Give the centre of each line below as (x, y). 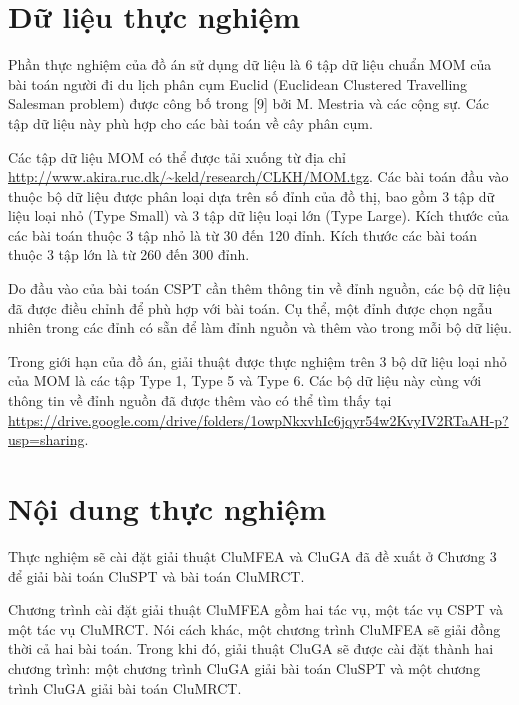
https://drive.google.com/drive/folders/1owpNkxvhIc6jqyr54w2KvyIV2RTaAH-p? (258, 419)
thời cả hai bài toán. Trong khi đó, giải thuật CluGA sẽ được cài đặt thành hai (251, 648)
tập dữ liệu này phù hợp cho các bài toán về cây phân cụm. (190, 122)
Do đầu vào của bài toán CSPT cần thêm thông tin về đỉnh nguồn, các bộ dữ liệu (259, 288)
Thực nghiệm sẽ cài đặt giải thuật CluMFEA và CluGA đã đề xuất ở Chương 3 (252, 555)
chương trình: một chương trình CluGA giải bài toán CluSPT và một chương (244, 667)
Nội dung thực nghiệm (167, 508)
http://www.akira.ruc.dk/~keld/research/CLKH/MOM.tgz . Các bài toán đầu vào (258, 176)
